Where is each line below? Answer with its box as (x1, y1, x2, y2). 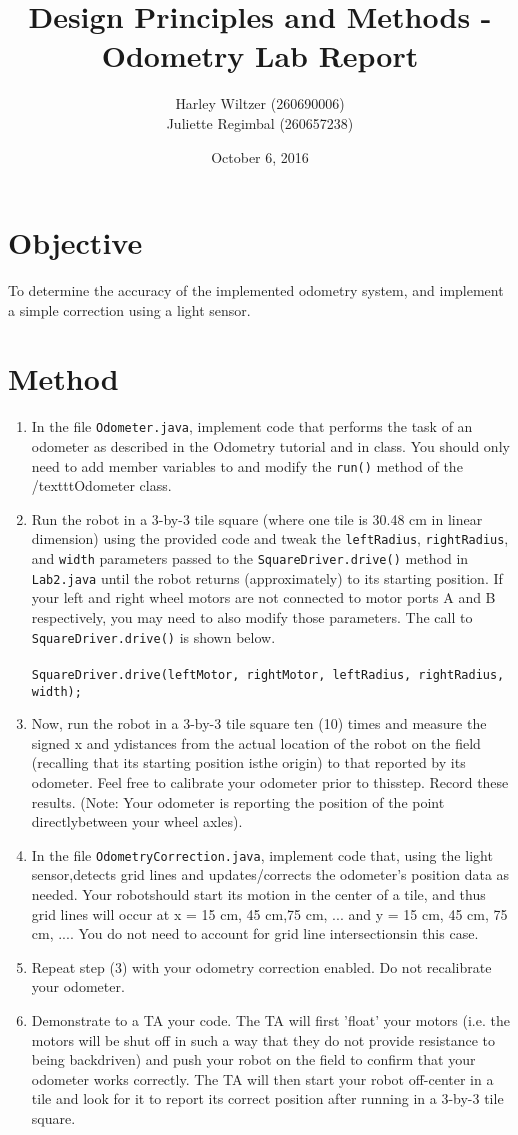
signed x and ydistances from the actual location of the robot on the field (31, 732, 481, 753)
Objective (8, 222, 143, 263)
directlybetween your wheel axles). (31, 811, 243, 832)
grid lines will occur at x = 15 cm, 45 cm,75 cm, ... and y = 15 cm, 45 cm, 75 (31, 903, 508, 924)
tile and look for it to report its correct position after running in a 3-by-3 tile (31, 1088, 504, 1109)
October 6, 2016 (211, 146, 309, 167)
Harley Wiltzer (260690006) (175, 93, 345, 114)
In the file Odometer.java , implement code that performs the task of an (31, 416, 473, 437)
